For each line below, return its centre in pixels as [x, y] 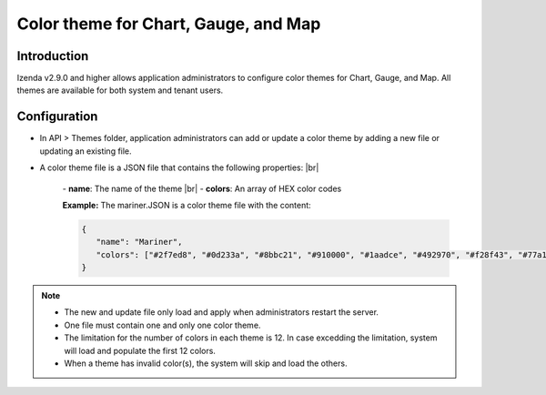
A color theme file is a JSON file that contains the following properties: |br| [179, 167]
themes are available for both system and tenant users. [120, 90]
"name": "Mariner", [139, 242]
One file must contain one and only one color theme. [162, 325]
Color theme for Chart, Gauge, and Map [169, 24]
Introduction [53, 56]
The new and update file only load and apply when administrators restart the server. [222, 312]
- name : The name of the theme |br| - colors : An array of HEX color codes [202, 188]
